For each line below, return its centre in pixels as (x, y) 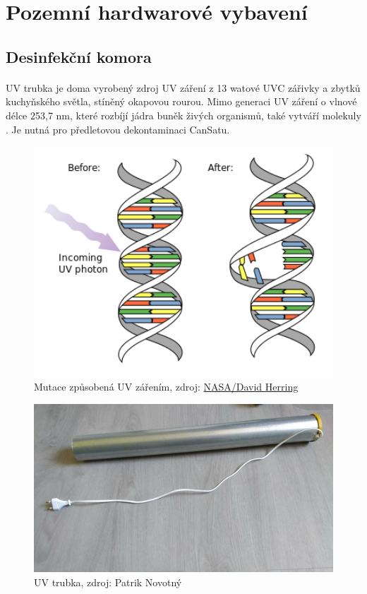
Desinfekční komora (79, 56)
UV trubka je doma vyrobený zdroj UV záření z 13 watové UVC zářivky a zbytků (183, 87)
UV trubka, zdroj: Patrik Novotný (108, 582)
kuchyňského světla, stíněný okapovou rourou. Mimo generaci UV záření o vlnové (181, 101)
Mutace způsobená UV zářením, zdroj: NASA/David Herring (166, 387)
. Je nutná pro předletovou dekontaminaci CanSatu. (118, 129)
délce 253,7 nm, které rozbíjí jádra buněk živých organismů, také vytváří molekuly (183, 115)
